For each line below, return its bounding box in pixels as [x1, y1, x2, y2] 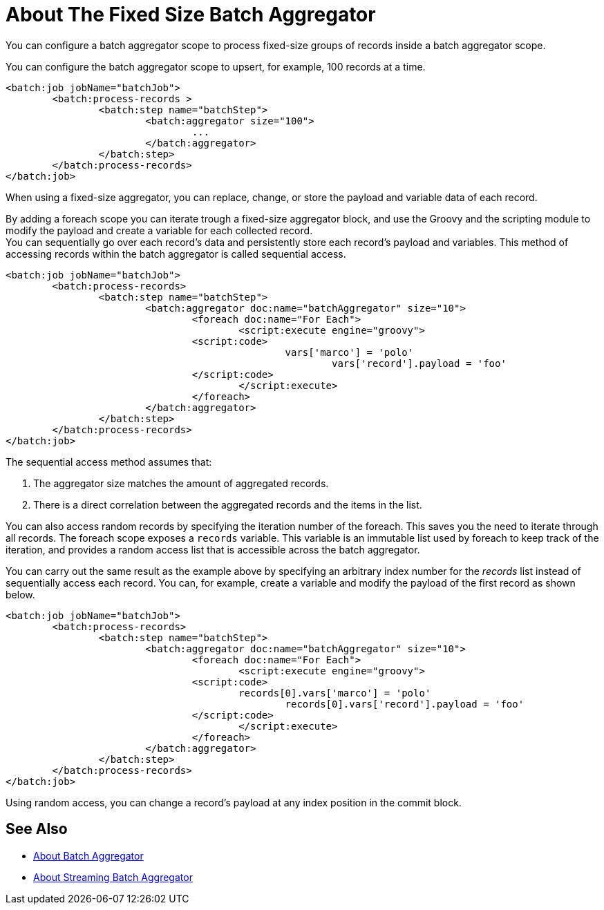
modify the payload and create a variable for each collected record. [6, 224, 313, 236]
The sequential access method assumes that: [6, 455, 212, 468]
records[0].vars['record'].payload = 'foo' [285, 698, 525, 710]
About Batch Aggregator [33, 849, 144, 862]
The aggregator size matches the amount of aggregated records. [33, 477, 329, 489]
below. [6, 588, 35, 600]
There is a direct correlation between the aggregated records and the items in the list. [33, 498, 422, 511]
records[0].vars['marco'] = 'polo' [238, 687, 431, 699]
